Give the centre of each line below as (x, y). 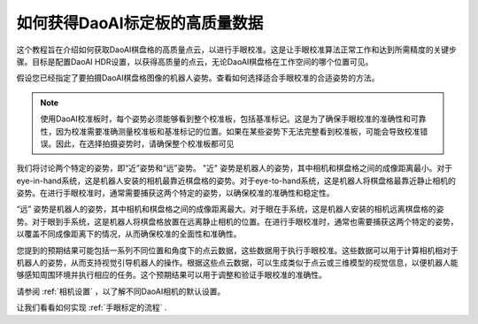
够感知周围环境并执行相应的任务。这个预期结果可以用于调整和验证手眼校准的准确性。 (171, 275)
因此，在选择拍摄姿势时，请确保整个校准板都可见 (145, 143)
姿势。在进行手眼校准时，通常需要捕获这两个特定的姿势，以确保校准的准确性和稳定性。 (175, 193)
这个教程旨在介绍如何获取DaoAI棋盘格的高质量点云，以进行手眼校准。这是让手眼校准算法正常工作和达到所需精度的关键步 (237, 50)
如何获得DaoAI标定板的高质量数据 (140, 23)
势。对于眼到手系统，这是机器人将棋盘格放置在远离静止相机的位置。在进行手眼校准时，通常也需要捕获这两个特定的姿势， (237, 221)
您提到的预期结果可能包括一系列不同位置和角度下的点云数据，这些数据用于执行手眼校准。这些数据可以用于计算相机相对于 (237, 250)
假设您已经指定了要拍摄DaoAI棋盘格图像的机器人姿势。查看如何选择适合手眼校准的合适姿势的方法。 (198, 78)
